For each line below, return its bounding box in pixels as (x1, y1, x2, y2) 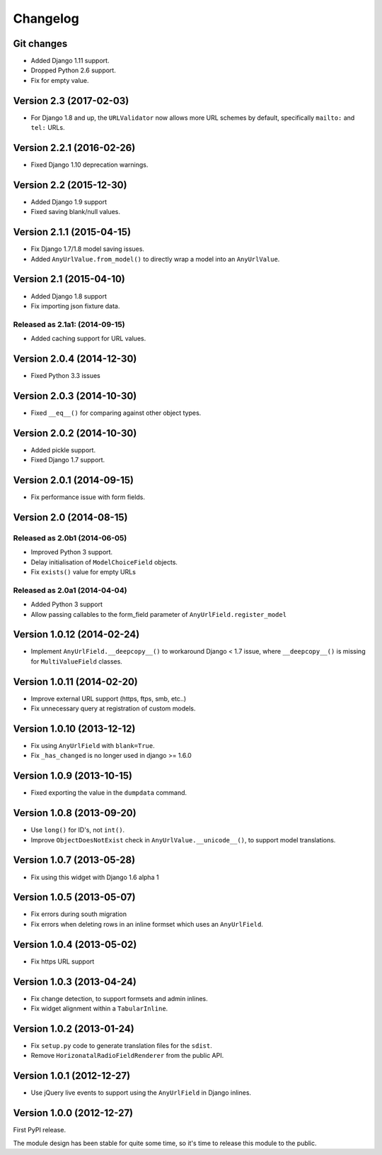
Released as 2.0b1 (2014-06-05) (13, 532, 127, 542)
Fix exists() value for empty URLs (30, 568, 136, 576)
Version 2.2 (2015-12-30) (13, 179, 127, 191)
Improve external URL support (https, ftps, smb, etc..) (30, 694, 187, 703)
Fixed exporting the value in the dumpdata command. (30, 788, 187, 797)
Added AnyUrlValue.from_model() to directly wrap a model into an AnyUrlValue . (30, 255, 280, 263)
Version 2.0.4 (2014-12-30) (13, 352, 137, 364)
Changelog (13, 11, 79, 26)
